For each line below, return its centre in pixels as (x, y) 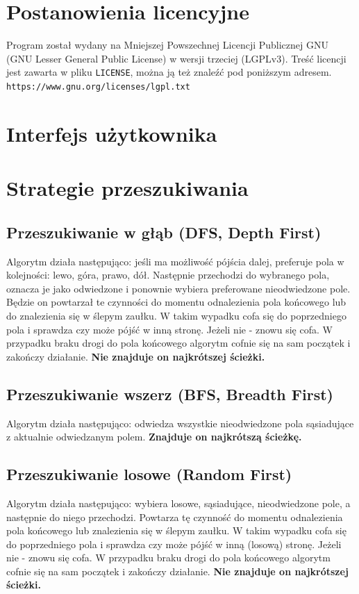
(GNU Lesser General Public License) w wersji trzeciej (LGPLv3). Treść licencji (176, 58)
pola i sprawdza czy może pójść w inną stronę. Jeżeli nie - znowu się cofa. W (169, 329)
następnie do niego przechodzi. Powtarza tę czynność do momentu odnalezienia (175, 517)
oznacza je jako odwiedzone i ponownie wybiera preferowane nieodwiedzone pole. (178, 288)
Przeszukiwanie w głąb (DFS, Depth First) (164, 232)
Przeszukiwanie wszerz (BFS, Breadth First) (170, 394)
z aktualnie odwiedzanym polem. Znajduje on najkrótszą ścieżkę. (154, 437)
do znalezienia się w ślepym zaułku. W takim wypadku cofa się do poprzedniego (176, 315)
